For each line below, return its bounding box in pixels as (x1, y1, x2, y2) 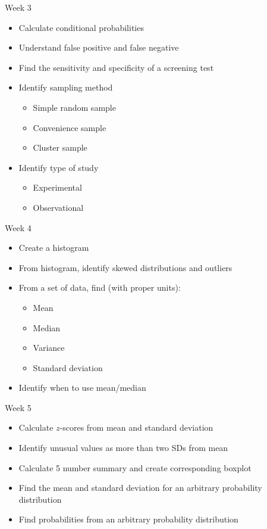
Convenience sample (33, 121, 106, 133)
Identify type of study (18, 161, 99, 173)
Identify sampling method (18, 81, 113, 94)
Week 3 (5, 1, 32, 13)
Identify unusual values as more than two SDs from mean (18, 441, 228, 454)
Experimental (33, 181, 82, 194)
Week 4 (5, 221, 32, 234)
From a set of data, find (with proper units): (18, 281, 181, 294)
